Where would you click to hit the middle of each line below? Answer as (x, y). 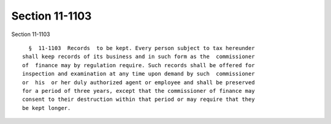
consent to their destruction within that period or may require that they (139, 100)
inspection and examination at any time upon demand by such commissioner (139, 74)
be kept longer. (47, 108)
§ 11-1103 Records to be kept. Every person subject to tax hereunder (142, 48)
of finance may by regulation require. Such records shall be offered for (139, 65)
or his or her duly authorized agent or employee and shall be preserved (139, 82)
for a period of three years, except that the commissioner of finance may (139, 91)
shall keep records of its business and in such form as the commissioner (139, 57)
